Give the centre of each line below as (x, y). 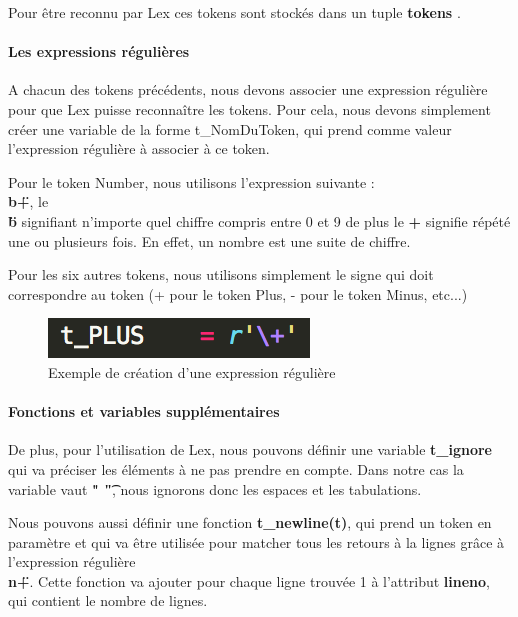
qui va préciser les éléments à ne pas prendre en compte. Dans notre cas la (236, 468)
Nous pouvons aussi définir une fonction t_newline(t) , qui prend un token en (250, 522)
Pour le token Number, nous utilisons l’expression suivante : (191, 181)
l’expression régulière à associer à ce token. (139, 148)
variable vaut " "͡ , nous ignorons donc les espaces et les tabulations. (215, 488)
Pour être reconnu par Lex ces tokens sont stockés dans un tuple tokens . (234, 12)
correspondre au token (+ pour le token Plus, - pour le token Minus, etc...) (238, 293)
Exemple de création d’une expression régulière (192, 371)
